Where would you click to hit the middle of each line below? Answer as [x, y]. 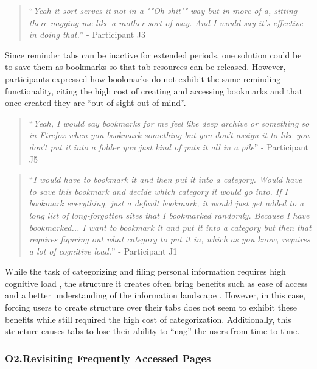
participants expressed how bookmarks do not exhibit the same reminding [143, 78]
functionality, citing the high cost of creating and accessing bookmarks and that [154, 90]
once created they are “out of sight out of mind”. [96, 103]
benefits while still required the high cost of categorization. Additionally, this [148, 319]
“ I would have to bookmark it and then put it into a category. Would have [165, 179]
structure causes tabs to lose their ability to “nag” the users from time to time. [152, 331]
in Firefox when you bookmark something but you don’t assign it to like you [169, 135]
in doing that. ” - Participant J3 [87, 34]
